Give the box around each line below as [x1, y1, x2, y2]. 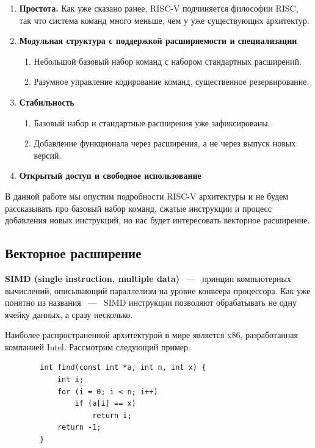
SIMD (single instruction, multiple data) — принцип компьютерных [5, 272, 292, 284]
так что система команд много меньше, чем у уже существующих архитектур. [19, 13, 310, 26]
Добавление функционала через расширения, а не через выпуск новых [34, 137, 296, 150]
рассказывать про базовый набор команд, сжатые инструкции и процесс [5, 201, 272, 214]
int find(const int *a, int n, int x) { [40, 363, 206, 372]
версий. [34, 148, 62, 161]
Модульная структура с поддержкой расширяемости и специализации [19, 34, 297, 47]
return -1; [57, 423, 101, 432]
